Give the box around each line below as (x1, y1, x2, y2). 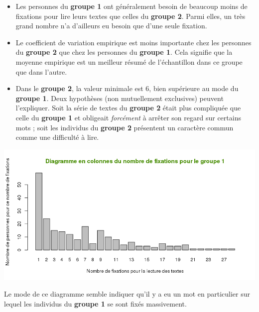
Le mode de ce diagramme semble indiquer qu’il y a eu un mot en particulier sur (4, 289, 251, 299)
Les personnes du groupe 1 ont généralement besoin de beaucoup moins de (15, 1, 248, 11)
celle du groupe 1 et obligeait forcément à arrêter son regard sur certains (15, 112, 241, 122)
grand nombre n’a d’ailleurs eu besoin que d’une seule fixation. (15, 20, 207, 31)
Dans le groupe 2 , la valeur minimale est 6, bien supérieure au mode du (15, 83, 239, 94)
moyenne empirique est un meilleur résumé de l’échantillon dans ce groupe (15, 56, 243, 67)
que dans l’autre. (15, 66, 67, 77)
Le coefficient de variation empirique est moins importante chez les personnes (15, 37, 252, 47)
